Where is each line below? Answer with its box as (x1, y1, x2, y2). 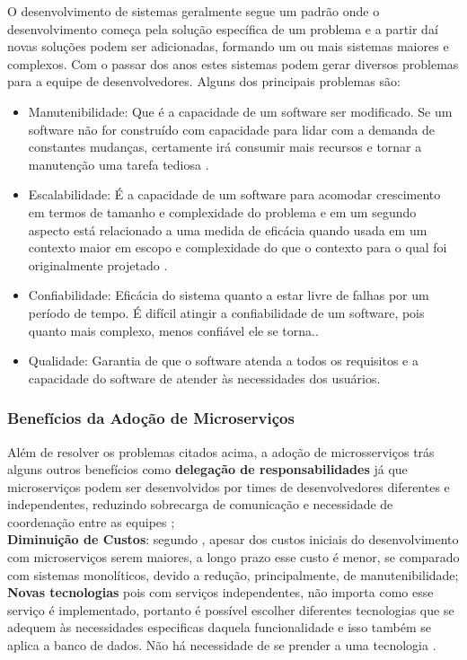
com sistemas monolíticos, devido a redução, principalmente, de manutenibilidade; (7, 565, 459, 584)
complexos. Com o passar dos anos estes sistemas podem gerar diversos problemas (7, 54, 459, 73)
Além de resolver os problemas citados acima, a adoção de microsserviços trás (7, 442, 435, 461)
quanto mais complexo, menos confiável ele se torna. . (28, 321, 319, 339)
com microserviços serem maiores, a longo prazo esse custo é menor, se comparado (7, 548, 460, 567)
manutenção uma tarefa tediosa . (28, 154, 209, 173)
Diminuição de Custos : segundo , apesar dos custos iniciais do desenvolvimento (7, 530, 459, 549)
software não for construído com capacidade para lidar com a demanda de (28, 119, 436, 138)
